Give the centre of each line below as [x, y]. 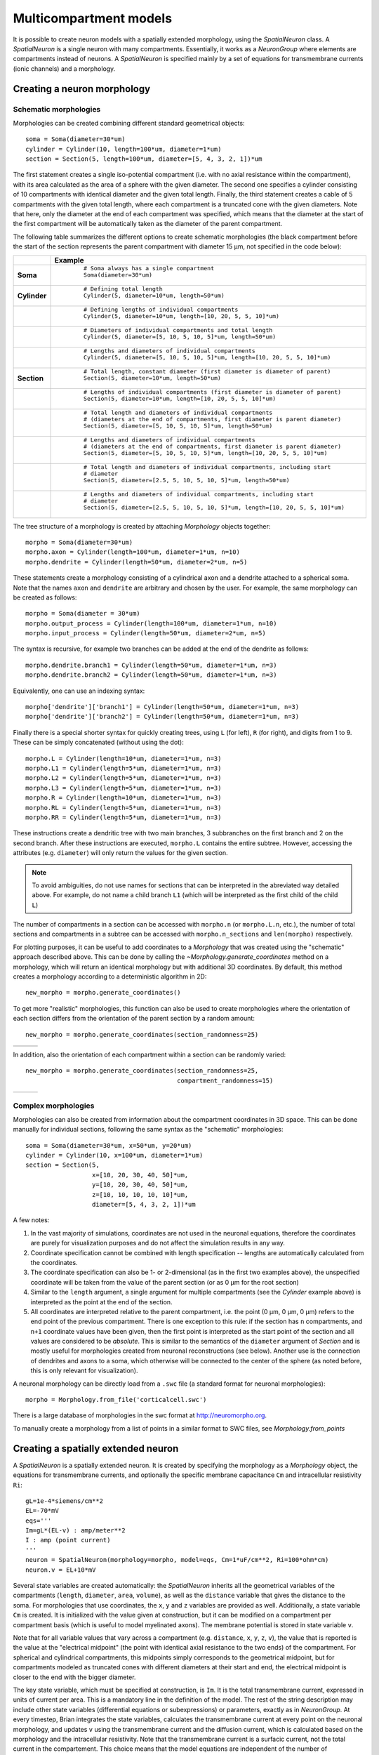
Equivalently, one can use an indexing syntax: [79, 691]
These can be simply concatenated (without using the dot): [98, 742]
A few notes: [31, 1220]
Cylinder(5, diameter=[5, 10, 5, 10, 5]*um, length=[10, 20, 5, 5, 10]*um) [207, 357]
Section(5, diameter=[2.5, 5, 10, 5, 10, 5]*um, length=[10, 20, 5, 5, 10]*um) [214, 507]
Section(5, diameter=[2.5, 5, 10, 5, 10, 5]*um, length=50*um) [187, 480]
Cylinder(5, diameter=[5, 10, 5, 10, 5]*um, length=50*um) [180, 337]
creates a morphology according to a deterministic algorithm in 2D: [110, 976]
